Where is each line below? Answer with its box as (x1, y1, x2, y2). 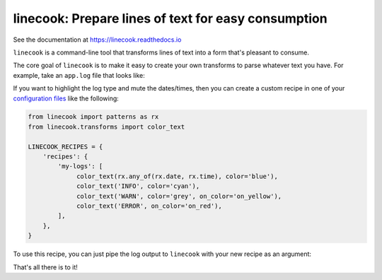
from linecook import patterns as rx (28, 113, 159, 121)
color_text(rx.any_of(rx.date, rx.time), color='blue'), (76, 172, 279, 180)
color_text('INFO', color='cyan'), (76, 182, 200, 190)
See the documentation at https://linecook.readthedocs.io (13, 35, 182, 44)
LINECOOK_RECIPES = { (28, 142, 103, 151)
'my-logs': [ (57, 163, 103, 170)
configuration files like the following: (13, 94, 120, 103)
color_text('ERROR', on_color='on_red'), (76, 202, 222, 210)
